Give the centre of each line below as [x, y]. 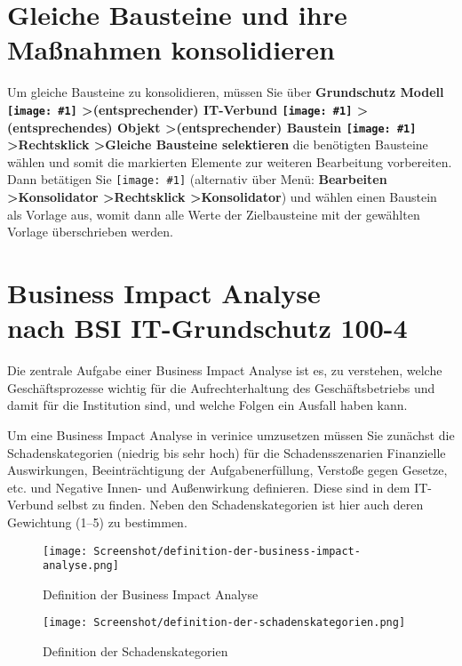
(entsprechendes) [60, 127]
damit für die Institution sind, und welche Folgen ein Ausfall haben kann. [207, 405]
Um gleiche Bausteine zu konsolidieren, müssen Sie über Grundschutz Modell [226, 92]
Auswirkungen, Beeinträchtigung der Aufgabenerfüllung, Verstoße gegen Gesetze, [227, 470]
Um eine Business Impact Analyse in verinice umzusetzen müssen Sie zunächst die [231, 434]
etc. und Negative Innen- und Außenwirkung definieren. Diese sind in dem [209, 487]
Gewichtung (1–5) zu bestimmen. [97, 522]
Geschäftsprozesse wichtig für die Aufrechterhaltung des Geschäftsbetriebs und [221, 387]
